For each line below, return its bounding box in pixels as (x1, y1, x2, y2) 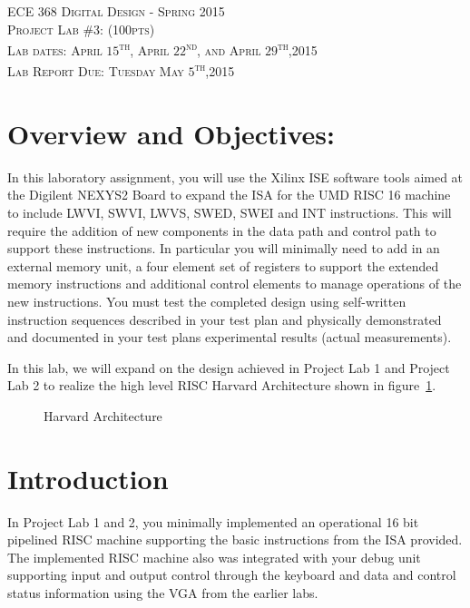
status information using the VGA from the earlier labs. (7, 583, 318, 603)
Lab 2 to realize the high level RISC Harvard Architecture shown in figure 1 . (7, 376, 436, 395)
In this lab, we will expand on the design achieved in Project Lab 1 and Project (7, 358, 450, 377)
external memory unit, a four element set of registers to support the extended (7, 256, 439, 275)
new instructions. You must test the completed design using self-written (7, 291, 406, 310)
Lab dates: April (7, 40, 103, 59)
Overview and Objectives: (7, 114, 335, 152)
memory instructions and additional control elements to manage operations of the (7, 274, 462, 293)
